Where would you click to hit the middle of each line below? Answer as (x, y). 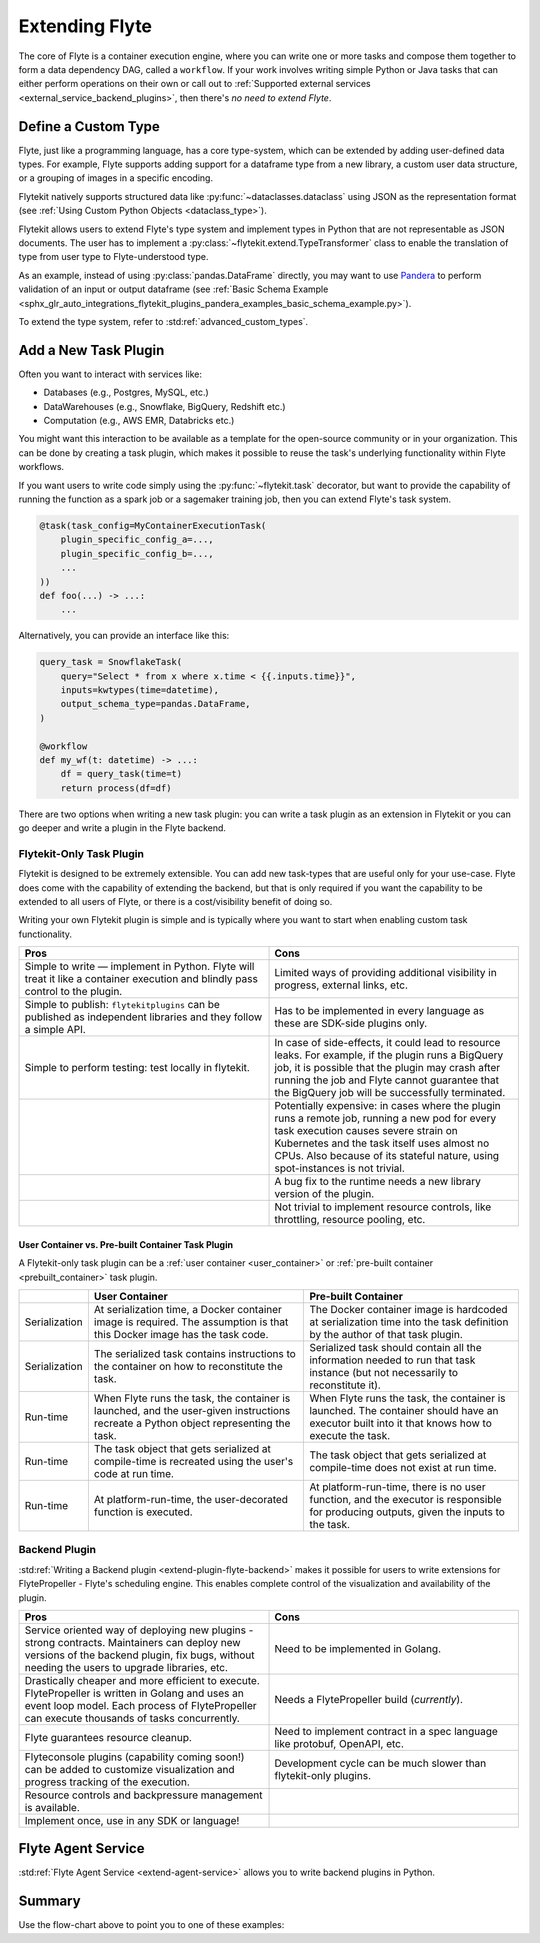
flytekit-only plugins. (323, 1775)
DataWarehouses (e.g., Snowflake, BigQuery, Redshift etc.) (164, 406)
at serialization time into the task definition (409, 1322)
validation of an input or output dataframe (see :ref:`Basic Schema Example (173, 289)
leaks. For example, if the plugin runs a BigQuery (389, 1055)
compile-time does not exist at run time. (403, 1468)
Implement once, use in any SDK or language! (132, 1820)
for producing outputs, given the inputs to (407, 1512)
